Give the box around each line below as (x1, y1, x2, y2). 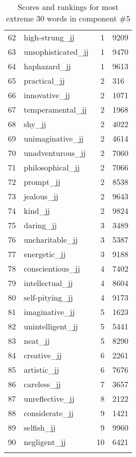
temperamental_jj (24, 104, 87, 115)
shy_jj (24, 118, 47, 130)
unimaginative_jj (24, 133, 84, 144)
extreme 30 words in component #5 (6, 12, 131, 24)
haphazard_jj (24, 60, 71, 72)
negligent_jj (24, 436, 66, 448)
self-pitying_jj (24, 292, 73, 303)
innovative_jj (24, 89, 70, 101)
